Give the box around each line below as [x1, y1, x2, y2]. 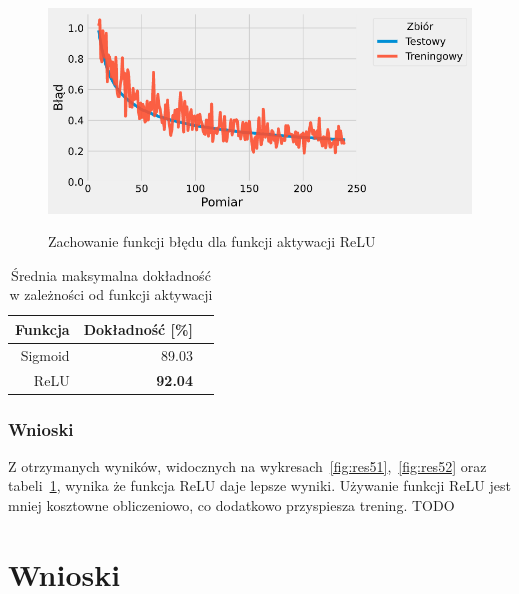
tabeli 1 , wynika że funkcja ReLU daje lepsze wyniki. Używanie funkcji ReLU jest [8, 475, 511, 496]
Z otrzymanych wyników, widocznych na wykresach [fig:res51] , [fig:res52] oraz [8, 455, 487, 476]
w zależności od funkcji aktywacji [9, 284, 213, 305]
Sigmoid [20, 344, 70, 365]
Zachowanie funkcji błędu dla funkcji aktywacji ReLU [48, 231, 376, 252]
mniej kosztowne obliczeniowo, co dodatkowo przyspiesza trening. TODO [8, 495, 455, 516]
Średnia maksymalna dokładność [11, 264, 211, 285]
